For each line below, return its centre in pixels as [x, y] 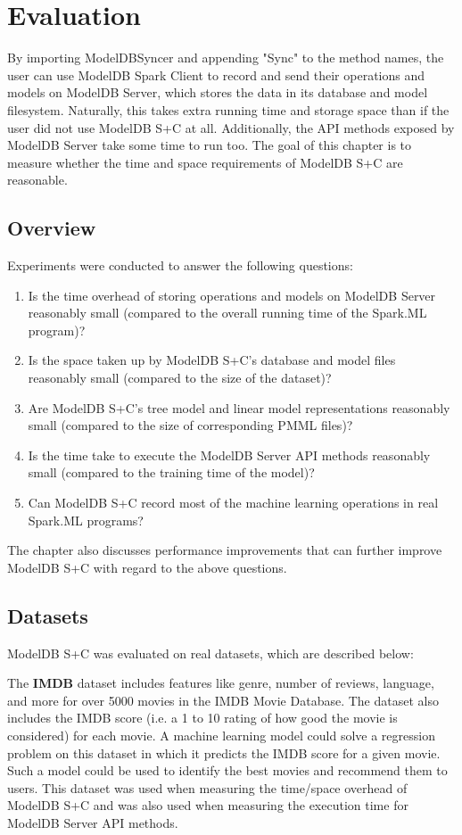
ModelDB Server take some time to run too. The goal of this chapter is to [210, 145]
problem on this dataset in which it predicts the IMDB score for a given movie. [224, 752]
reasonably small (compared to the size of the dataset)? [180, 378]
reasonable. [37, 180]
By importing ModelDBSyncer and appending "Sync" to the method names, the [226, 58]
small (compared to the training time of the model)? [171, 472]
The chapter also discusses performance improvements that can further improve [225, 550]
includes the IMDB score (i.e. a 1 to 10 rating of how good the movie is [202, 718]
